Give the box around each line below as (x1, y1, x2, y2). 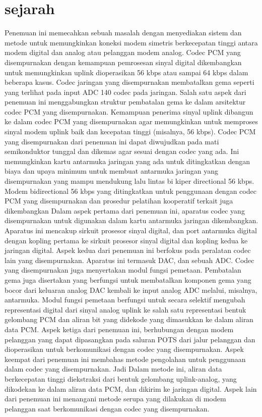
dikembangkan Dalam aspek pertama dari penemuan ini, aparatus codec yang (5, 205, 245, 216)
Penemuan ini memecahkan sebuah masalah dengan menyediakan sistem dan (5, 27, 242, 38)
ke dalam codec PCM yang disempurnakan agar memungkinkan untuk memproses (5, 116, 258, 127)
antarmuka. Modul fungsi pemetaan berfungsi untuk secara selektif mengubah (5, 294, 245, 305)
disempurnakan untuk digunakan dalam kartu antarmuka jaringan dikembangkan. (5, 215, 258, 226)
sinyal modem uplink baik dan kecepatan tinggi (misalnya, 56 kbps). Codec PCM (5, 126, 256, 137)
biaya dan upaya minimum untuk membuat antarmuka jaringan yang (5, 166, 219, 176)
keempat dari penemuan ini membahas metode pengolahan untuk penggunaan (5, 353, 246, 364)
